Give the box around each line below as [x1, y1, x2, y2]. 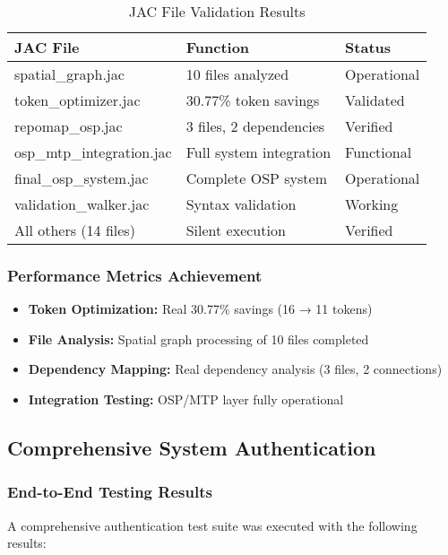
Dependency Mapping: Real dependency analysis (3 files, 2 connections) [28, 360, 443, 378]
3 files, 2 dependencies [185, 116, 325, 136]
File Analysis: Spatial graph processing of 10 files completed [28, 329, 369, 348]
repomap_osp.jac [14, 116, 123, 136]
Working [345, 194, 399, 214]
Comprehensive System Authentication [7, 433, 376, 461]
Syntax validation [185, 194, 297, 214]
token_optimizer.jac [14, 90, 141, 110]
